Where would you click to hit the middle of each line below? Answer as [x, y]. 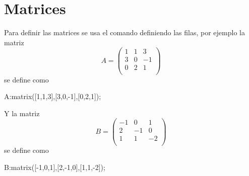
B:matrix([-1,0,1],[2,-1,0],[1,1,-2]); [55, 167]
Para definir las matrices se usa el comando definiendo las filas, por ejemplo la [125, 32]
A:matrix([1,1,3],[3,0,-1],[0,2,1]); [53, 96]
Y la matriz [22, 113]
